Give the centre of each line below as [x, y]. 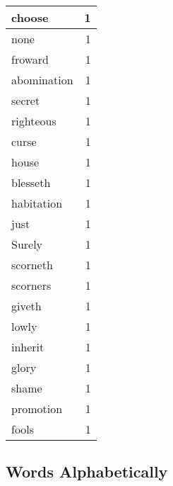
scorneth [32, 265]
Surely [27, 244]
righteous [34, 121]
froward [30, 59]
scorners [31, 285]
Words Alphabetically [87, 471]
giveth [26, 306]
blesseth [31, 182]
